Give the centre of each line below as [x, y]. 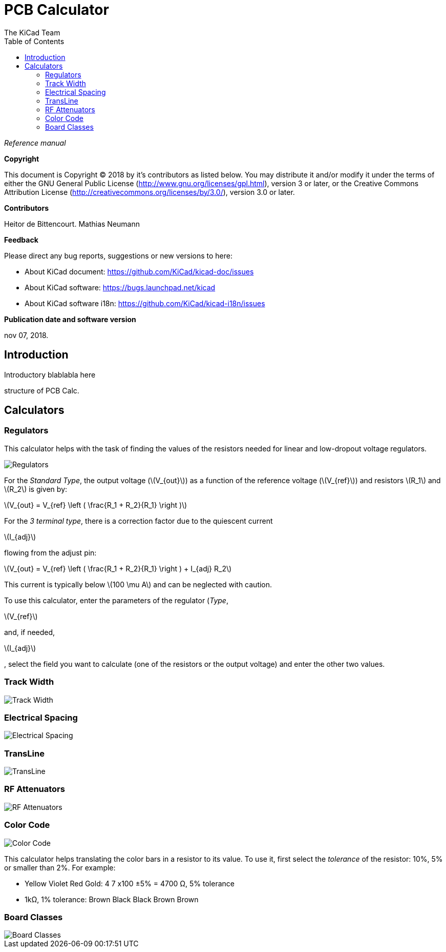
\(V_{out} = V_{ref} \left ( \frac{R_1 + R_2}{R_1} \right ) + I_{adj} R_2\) [118, 568]
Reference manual [35, 143]
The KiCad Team [32, 32]
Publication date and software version [70, 319]
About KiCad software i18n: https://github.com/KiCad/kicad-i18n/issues [145, 303]
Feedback [21, 240]
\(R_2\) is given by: [36, 489]
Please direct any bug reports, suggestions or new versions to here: [119, 255]
